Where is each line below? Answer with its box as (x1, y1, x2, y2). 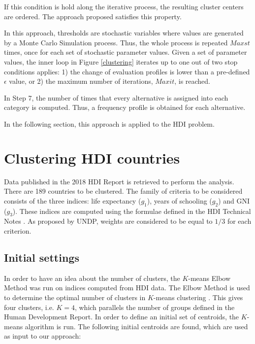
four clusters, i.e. (4, 302, 54, 312)
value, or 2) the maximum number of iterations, (9, 76, 153, 86)
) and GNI (218, 195, 250, 206)
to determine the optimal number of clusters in (4, 292, 146, 303)
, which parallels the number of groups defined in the (74, 302, 235, 312)
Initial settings (4, 250, 79, 265)
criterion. (4, 226, 32, 236)
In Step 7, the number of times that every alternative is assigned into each (4, 92, 228, 103)
